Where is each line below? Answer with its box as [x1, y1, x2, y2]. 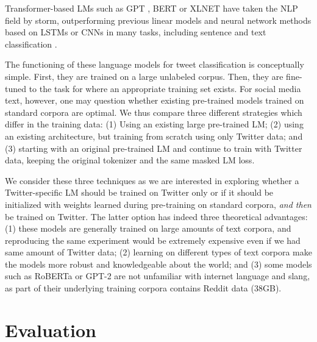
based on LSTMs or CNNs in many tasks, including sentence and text [5, 26, 266, 38]
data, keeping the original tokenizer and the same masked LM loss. [5, 154, 255, 166]
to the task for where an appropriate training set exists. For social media [29, 82, 301, 94]
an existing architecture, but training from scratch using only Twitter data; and [5, 129, 303, 142]
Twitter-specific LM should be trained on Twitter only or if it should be [5, 186, 274, 199]
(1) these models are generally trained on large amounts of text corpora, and [5, 222, 291, 235]
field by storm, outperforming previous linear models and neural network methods [5, 13, 312, 26]
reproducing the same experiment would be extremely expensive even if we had [5, 233, 301, 246]
